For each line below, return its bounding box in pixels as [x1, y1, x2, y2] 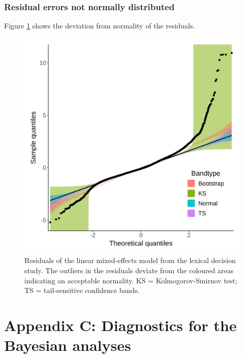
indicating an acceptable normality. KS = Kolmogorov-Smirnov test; [24, 275, 237, 285]
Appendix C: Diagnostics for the [4, 314, 237, 335]
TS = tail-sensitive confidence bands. [24, 285, 140, 296]
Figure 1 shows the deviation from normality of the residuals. [4, 20, 195, 31]
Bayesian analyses [4, 335, 131, 355]
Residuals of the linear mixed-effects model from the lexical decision [24, 255, 236, 266]
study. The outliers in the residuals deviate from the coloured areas [24, 265, 234, 275]
